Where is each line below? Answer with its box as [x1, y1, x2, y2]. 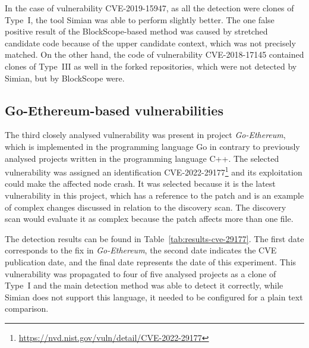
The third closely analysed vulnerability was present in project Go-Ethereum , [5, 128, 286, 141]
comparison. [5, 302, 49, 315]
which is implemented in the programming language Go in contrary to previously [5, 140, 300, 152]
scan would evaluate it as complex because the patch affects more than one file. [5, 212, 294, 225]
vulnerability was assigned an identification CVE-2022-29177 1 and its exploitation [5, 164, 302, 178]
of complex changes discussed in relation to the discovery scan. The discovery [5, 200, 286, 213]
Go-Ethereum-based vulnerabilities [5, 101, 223, 119]
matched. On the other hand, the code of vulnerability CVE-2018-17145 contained [5, 48, 304, 61]
